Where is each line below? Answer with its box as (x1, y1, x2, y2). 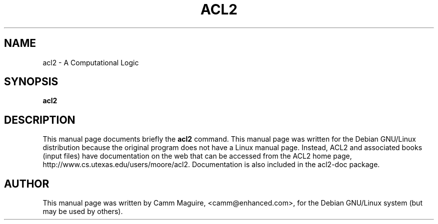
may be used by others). (42, 207, 123, 216)
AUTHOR (4, 177, 49, 190)
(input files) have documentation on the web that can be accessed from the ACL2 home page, (42, 152, 352, 161)
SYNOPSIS (4, 75, 58, 88)
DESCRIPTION (4, 113, 75, 126)
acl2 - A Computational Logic (42, 58, 139, 67)
